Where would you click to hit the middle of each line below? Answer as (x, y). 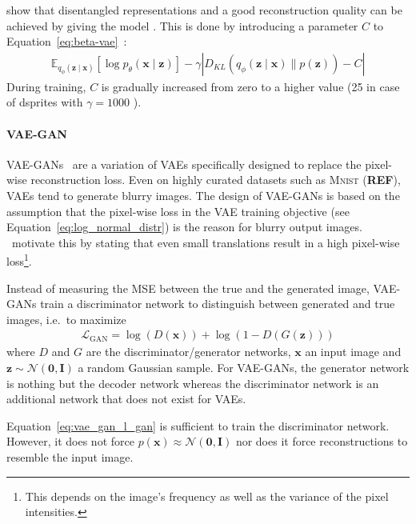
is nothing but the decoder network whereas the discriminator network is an (193, 383)
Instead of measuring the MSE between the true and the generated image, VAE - (204, 288)
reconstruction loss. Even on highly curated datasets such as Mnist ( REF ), (216, 180)
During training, (46, 86)
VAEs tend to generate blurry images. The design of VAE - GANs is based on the (203, 195)
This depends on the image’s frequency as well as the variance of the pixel (207, 496)
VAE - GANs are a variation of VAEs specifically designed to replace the (184, 164)
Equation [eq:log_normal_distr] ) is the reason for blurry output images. (184, 227)
